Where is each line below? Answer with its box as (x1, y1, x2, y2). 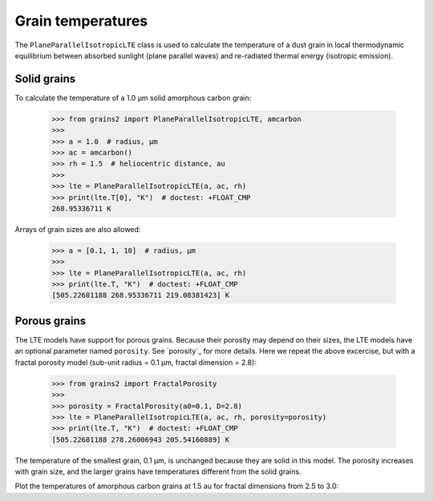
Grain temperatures (14, 12, 148, 30)
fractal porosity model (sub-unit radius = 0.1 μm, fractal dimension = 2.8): (14, 357, 257, 367)
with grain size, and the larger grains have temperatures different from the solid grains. (14, 467, 301, 476)
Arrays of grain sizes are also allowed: (14, 224, 141, 234)
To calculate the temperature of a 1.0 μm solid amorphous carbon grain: (14, 93, 252, 102)
